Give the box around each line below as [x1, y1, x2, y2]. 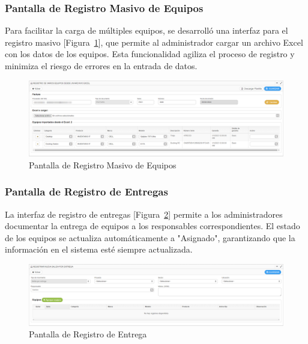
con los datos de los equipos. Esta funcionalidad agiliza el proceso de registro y [5, 48, 295, 60]
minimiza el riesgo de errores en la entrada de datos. [5, 60, 198, 72]
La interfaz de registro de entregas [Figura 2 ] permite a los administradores [5, 207, 283, 220]
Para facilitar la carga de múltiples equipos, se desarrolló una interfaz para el [5, 24, 288, 37]
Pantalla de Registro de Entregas [5, 184, 168, 199]
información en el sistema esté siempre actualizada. [5, 243, 193, 256]
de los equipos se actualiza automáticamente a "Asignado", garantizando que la [5, 231, 295, 244]
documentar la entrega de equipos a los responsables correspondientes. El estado [5, 220, 300, 232]
